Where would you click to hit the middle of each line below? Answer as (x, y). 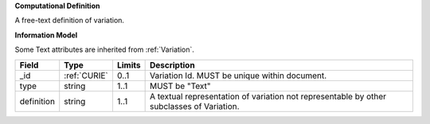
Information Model (46, 35)
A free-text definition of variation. (70, 21)
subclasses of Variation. (194, 106)
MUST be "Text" (180, 86)
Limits (129, 65)
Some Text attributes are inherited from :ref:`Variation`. (105, 50)
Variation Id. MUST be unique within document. (238, 76)
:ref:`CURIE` (86, 76)
